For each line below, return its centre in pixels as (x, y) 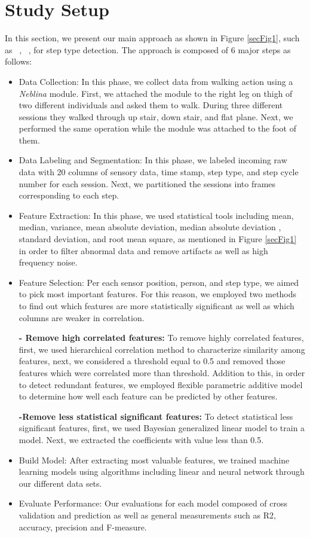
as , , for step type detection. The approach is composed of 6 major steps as (148, 49)
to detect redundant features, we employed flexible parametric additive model (161, 384)
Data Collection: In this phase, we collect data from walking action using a (156, 81)
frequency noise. (48, 262)
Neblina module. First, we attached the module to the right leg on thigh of (156, 93)
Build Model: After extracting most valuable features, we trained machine (154, 460)
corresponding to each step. (69, 195)
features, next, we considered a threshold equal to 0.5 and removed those (152, 361)
